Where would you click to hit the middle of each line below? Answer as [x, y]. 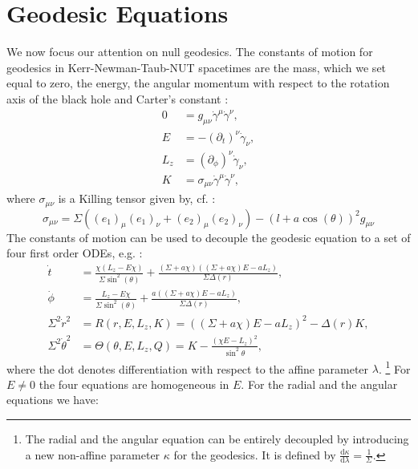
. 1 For [394, 367]
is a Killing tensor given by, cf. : [137, 198]
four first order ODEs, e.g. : [75, 253]
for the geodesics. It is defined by [255, 454]
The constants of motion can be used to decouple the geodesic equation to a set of [209, 237]
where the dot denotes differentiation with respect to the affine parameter [188, 368]
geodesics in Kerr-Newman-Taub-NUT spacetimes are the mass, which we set [197, 67]
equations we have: [53, 400]
